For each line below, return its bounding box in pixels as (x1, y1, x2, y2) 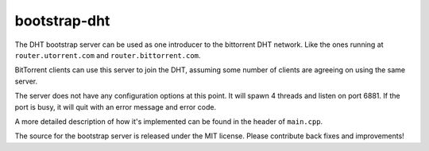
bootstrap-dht (14, 12, 110, 29)
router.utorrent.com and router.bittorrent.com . (14, 50, 201, 60)
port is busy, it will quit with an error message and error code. (14, 102, 217, 111)
